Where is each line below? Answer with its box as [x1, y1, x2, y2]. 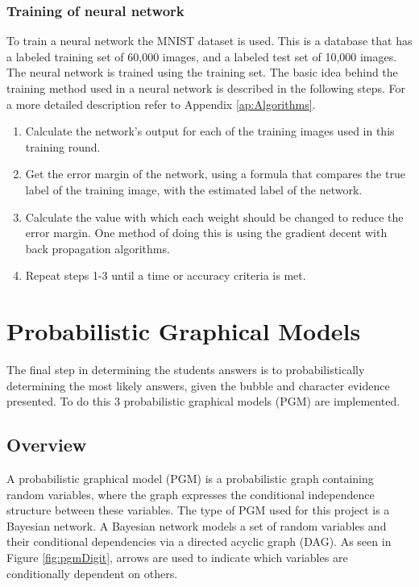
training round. [25, 138, 101, 155]
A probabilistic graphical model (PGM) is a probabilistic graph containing [6, 470, 374, 487]
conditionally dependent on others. [6, 564, 178, 581]
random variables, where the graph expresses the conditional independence [6, 485, 375, 502]
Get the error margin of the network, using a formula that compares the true [25, 165, 405, 182]
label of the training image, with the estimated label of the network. [25, 181, 363, 198]
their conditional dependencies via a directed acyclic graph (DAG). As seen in [6, 533, 392, 550]
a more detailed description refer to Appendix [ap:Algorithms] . [6, 95, 316, 112]
